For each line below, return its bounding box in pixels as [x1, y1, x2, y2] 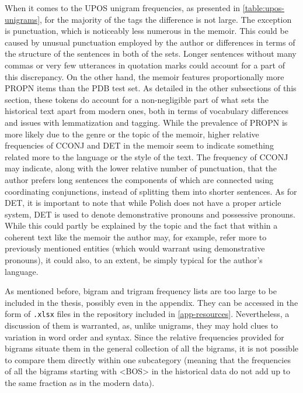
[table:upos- [242, 2, 285, 13]
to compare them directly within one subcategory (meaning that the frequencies [5, 353, 291, 366]
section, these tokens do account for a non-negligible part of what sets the [5, 93, 269, 105]
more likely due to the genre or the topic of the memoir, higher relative [5, 127, 259, 140]
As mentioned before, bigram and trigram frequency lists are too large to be [5, 285, 277, 297]
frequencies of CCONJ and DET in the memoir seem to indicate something [5, 139, 274, 151]
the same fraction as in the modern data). [5, 377, 155, 389]
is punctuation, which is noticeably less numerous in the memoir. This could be [5, 25, 288, 37]
